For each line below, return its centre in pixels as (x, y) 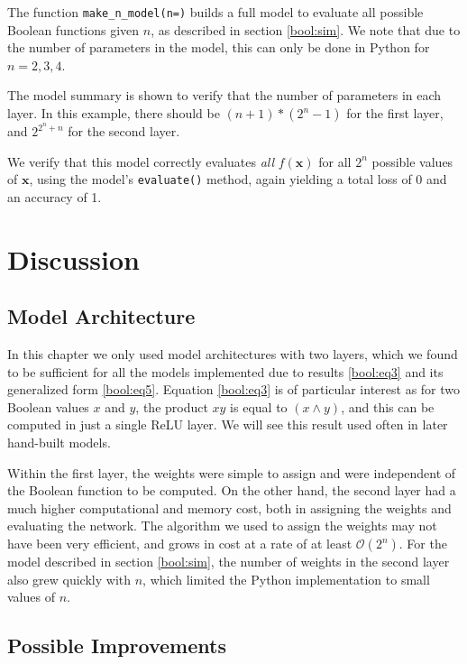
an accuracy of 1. (55, 196)
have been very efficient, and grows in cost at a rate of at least (180, 544)
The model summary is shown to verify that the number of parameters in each (224, 95)
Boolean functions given (73, 29)
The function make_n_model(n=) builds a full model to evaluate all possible (215, 12)
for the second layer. (124, 131)
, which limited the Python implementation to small (286, 579)
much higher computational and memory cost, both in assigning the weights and (229, 507)
